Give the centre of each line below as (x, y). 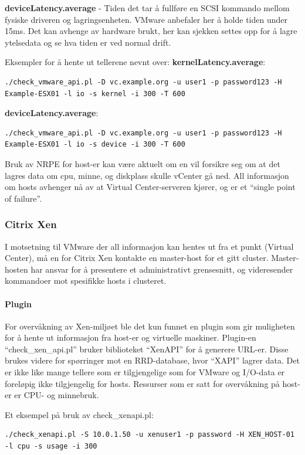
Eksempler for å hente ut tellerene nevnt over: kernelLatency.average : (135, 62)
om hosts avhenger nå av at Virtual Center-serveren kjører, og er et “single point (150, 187)
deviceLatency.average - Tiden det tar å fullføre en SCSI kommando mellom (147, 8)
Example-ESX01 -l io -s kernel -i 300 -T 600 (95, 94)
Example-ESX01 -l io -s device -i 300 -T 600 (95, 145)
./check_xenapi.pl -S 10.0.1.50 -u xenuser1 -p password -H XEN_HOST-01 (150, 435)
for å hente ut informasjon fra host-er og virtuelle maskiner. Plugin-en (131, 337)
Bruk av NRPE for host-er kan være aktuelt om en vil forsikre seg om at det (143, 163)
